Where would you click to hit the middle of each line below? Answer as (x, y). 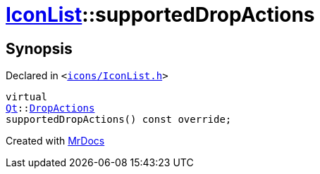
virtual (27, 97)
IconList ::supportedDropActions (160, 15)
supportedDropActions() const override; (119, 120)
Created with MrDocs (55, 141)
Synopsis (39, 48)
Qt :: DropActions (50, 108)
